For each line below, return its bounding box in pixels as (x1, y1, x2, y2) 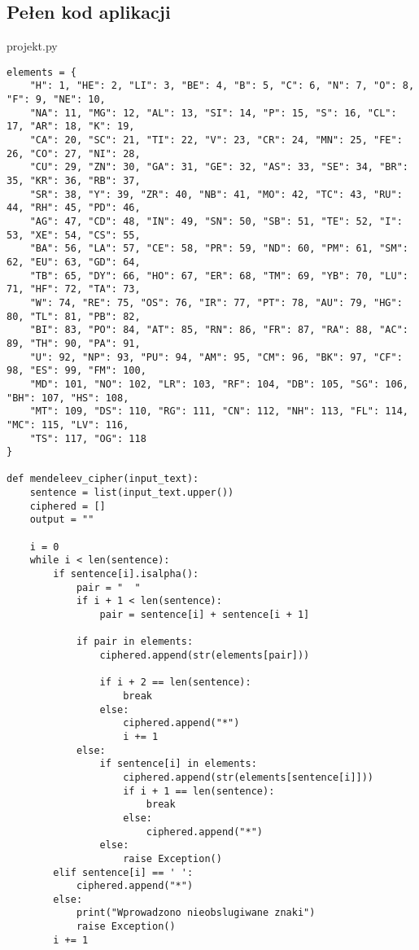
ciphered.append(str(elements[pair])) (99, 650, 310, 662)
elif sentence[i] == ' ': (53, 866, 194, 878)
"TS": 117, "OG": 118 (29, 432, 146, 444)
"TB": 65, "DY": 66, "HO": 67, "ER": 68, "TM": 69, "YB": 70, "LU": (29, 269, 408, 282)
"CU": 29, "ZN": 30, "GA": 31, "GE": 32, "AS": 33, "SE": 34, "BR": (29, 161, 408, 173)
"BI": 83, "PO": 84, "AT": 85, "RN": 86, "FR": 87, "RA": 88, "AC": (29, 324, 408, 336)
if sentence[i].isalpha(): (53, 568, 199, 580)
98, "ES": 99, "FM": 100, (7, 365, 146, 377)
